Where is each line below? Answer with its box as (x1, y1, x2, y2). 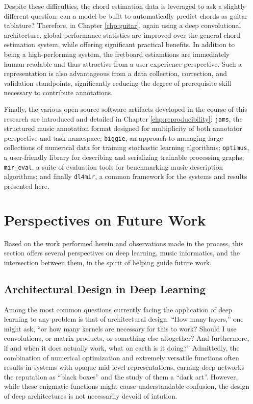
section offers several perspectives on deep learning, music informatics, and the (4, 248, 240, 258)
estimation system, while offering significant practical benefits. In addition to (4, 39, 235, 50)
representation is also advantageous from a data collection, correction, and (4, 68, 227, 78)
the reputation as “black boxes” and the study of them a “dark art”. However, (4, 371, 238, 381)
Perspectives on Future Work (4, 209, 206, 229)
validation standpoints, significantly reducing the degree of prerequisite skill (4, 77, 231, 88)
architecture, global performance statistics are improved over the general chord (4, 29, 241, 40)
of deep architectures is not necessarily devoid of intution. (4, 391, 177, 401)
